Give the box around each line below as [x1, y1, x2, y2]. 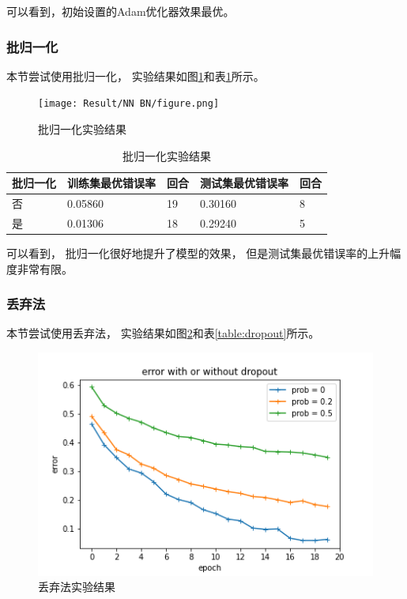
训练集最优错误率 [67, 175, 156, 191]
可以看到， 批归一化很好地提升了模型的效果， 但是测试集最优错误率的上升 [6, 245, 390, 262]
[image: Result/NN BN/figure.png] [38, 98, 220, 110]
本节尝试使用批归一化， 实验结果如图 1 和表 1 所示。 [6, 67, 265, 84]
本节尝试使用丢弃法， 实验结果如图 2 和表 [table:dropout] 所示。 [6, 325, 320, 341]
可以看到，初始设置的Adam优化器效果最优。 [6, 3, 235, 19]
